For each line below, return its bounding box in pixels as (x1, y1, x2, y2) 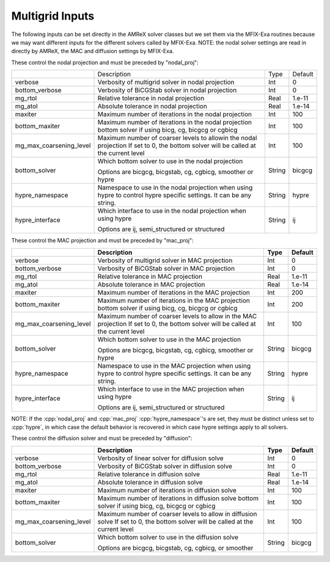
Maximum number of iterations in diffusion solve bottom (97, 494, 259, 502)
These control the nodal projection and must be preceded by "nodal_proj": (11, 59, 199, 66)
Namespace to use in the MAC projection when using (97, 361, 251, 370)
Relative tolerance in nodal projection (97, 94, 205, 103)
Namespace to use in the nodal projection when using (97, 183, 253, 192)
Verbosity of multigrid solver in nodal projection (97, 78, 235, 87)
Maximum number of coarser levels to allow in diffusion (97, 509, 257, 518)
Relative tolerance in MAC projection (97, 272, 203, 280)
